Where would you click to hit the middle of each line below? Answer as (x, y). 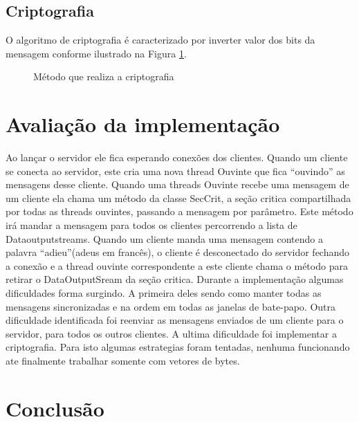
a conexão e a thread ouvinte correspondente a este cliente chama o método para (177, 265)
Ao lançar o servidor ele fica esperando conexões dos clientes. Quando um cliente (177, 157)
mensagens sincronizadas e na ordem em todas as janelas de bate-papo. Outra (171, 306)
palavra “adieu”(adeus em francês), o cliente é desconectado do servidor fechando (178, 252)
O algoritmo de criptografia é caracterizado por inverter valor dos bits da (160, 40)
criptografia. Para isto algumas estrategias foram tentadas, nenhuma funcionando (178, 347)
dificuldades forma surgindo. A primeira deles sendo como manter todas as (164, 293)
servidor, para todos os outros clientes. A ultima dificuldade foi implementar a (171, 333)
